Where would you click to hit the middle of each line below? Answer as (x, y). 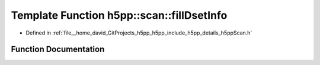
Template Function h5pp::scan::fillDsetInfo (119, 15)
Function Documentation (58, 49)
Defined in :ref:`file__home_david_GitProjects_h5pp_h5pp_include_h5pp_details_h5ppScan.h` (139, 33)
